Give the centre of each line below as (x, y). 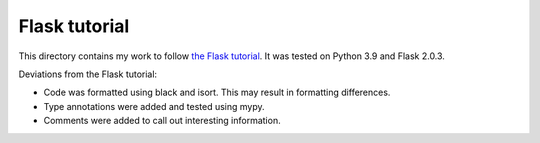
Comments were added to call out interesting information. (162, 121)
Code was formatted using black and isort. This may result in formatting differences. (217, 92)
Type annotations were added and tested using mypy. (154, 106)
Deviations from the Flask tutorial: (88, 74)
